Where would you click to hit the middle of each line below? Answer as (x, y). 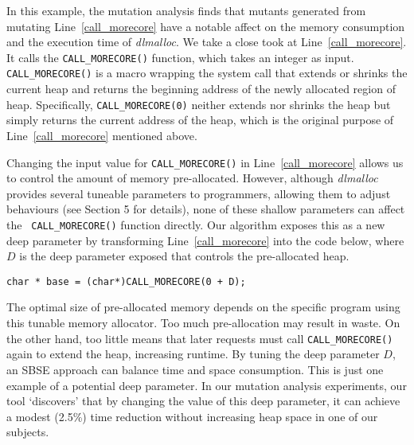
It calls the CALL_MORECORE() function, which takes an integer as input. (180, 57)
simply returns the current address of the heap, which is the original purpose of (200, 120)
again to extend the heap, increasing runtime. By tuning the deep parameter (193, 354)
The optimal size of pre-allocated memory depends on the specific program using (203, 307)
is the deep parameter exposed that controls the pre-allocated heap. (184, 256)
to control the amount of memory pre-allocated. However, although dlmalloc (192, 178)
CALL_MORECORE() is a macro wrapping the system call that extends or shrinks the (207, 73)
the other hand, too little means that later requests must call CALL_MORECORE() (200, 338)
